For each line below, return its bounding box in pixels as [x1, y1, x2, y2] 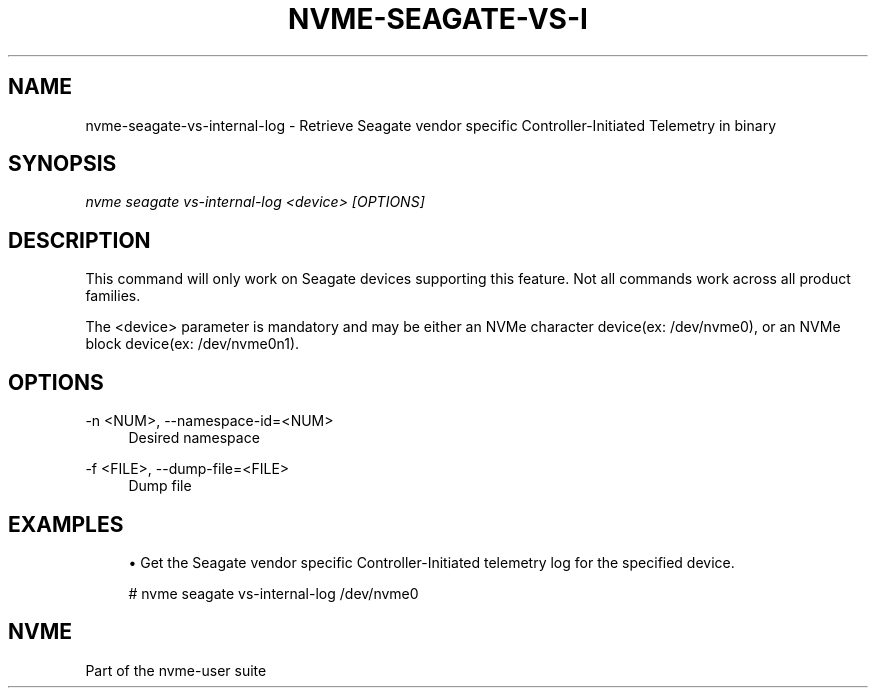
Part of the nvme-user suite [85, 661, 267, 679]
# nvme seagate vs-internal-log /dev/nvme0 [128, 584, 419, 602]
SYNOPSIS [8, 151, 117, 177]
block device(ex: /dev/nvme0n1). [85, 335, 300, 353]
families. [85, 287, 141, 305]
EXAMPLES [8, 511, 124, 537]
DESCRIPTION [8, 227, 151, 253]
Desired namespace [128, 429, 260, 447]
